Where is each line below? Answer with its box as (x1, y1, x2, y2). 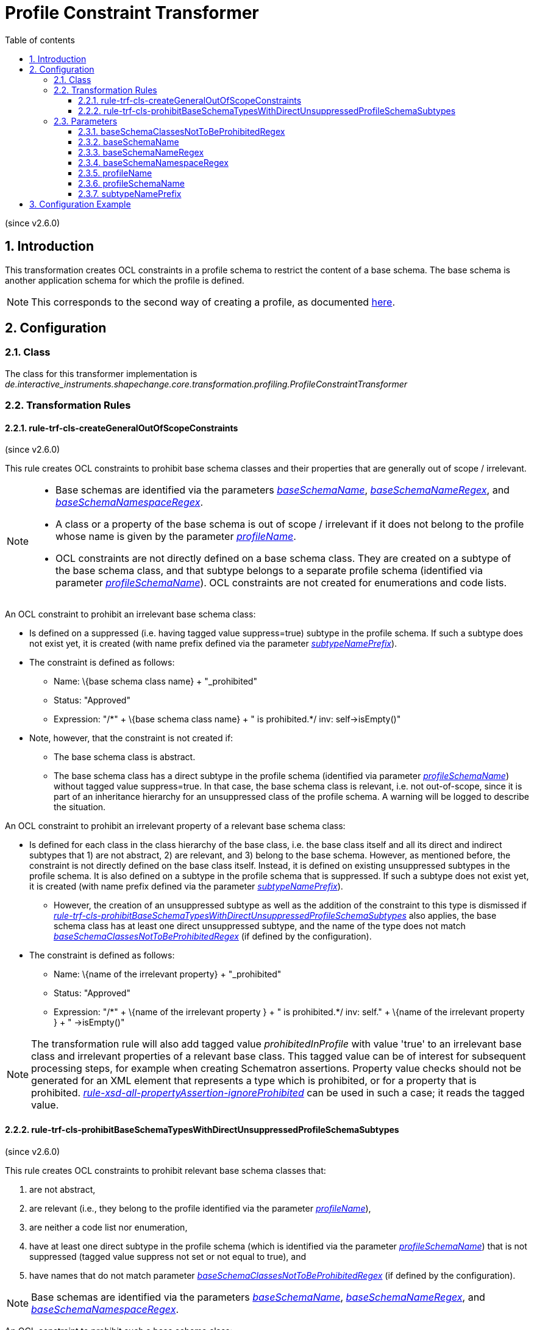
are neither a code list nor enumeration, (29, 1221, 188, 1232)
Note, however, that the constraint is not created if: (29, 733, 233, 744)
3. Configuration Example (29, 198, 131, 209)
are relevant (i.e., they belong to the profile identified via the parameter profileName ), (29, 1202, 371, 1213)
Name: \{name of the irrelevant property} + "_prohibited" (54, 969, 282, 980)
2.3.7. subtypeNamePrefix (78, 188, 182, 199)
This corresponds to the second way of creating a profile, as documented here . (31, 295, 395, 308)
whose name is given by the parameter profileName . (55, 530, 296, 543)
